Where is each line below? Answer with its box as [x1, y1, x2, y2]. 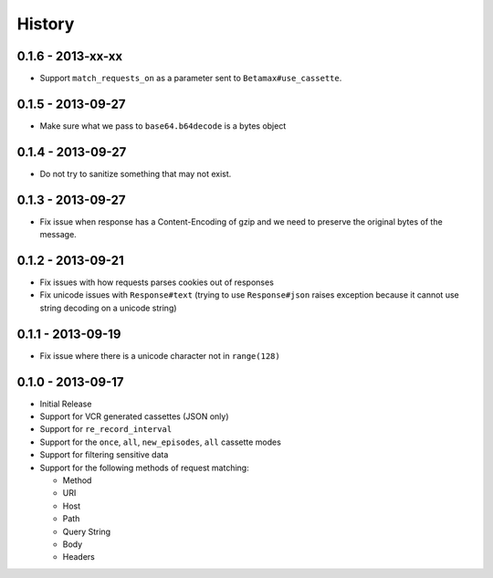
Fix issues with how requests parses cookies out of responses [39, 277, 274, 288]
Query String [62, 526, 111, 537]
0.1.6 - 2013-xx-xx [16, 48, 123, 64]
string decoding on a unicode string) [39, 302, 177, 313]
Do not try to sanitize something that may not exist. [39, 168, 232, 179]
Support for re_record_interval [39, 424, 173, 435]
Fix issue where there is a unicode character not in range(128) [39, 350, 280, 361]
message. [39, 229, 77, 240]
